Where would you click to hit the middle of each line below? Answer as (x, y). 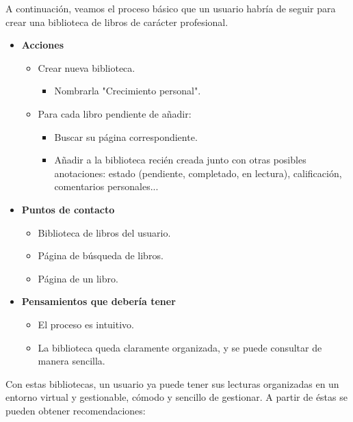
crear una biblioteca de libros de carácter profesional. (117, 22)
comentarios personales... (106, 186)
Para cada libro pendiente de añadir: (115, 113)
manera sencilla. (71, 361)
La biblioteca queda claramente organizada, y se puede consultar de (180, 347)
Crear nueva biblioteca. (87, 67)
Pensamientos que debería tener (99, 301)
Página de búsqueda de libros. (101, 255)
